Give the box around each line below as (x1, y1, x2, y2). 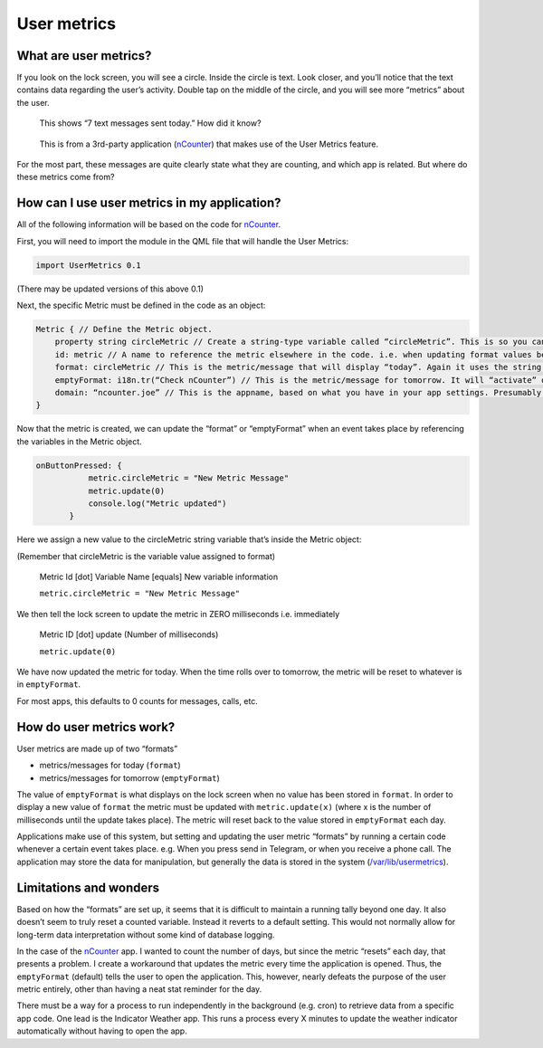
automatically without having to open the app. (16, 1025, 187, 1036)
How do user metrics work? (16, 719, 176, 735)
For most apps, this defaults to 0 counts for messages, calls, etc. (16, 695, 258, 706)
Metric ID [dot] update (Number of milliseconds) (39, 629, 219, 640)
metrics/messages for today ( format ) (39, 760, 181, 771)
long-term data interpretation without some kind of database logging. (16, 929, 275, 940)
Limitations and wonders (16, 880, 160, 895)
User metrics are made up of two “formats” (16, 743, 178, 754)
